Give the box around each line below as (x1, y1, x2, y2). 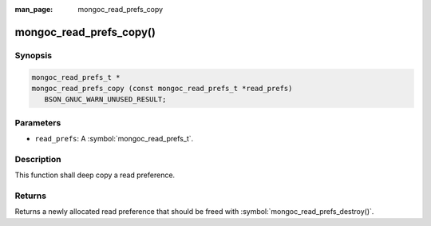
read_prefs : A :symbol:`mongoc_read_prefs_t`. (34, 134, 194, 144)
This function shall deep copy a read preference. (14, 170, 176, 180)
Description (14, 153, 61, 165)
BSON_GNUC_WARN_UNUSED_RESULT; (44, 95, 167, 104)
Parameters (14, 117, 61, 128)
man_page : (14, 5, 53, 14)
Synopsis (14, 50, 52, 61)
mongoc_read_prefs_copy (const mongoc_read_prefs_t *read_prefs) (31, 84, 293, 93)
